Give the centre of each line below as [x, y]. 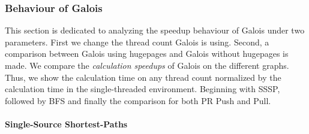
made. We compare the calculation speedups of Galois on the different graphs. [147, 65]
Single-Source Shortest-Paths [66, 124]
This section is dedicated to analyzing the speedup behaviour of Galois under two [155, 30]
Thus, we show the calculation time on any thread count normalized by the [143, 77]
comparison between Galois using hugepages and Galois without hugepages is [147, 54]
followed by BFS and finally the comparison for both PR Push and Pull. [138, 100]
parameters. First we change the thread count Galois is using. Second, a [137, 42]
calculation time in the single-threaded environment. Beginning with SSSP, [142, 89]
